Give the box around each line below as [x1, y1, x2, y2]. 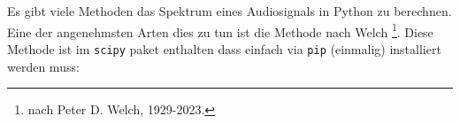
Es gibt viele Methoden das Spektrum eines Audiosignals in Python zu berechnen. [7, 2, 452, 19]
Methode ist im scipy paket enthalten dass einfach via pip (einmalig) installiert [7, 39, 441, 58]
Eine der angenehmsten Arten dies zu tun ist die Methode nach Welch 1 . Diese [7, 19, 433, 41]
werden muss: [7, 57, 80, 75]
